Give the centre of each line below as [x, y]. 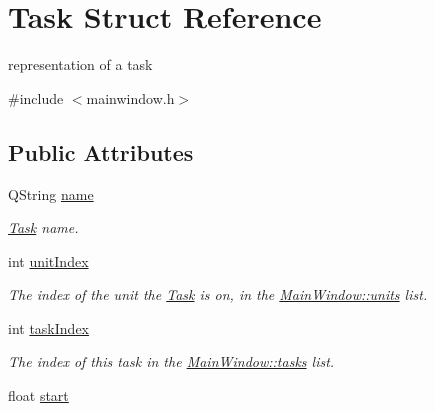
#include [36, 97]
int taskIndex [48, 327]
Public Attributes [101, 151]
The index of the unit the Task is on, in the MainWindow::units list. [218, 294]
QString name [51, 193]
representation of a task [80, 64]
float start [38, 395]
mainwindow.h [130, 97]
